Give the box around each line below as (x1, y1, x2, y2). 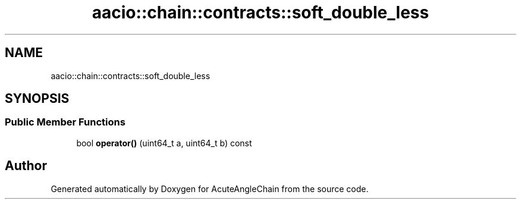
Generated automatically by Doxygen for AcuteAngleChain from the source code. (51, 183, 369, 194)
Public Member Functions (5, 116, 125, 128)
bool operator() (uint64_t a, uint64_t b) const (76, 137, 252, 148)
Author (5, 158, 47, 174)
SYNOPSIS (5, 91, 70, 106)
